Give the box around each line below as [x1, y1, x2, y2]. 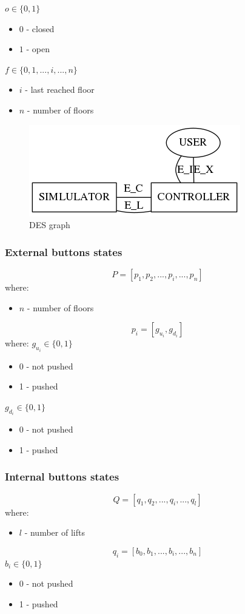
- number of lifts [24, 526, 85, 539]
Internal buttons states [5, 469, 119, 484]
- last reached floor [25, 83, 95, 96]
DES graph [29, 218, 70, 231]
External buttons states [5, 244, 122, 259]
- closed [26, 22, 55, 35]
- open [26, 42, 50, 55]
